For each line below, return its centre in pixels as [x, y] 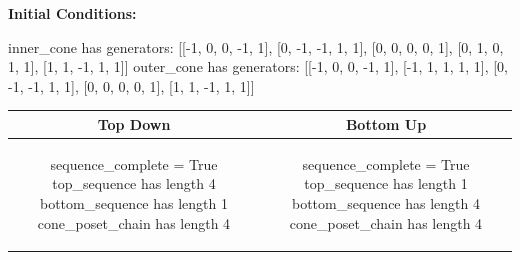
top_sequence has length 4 [134, 183]
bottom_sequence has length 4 [386, 202]
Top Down [134, 123]
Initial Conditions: [72, 13]
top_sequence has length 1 [386, 183]
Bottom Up [386, 123]
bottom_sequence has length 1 [134, 202]
